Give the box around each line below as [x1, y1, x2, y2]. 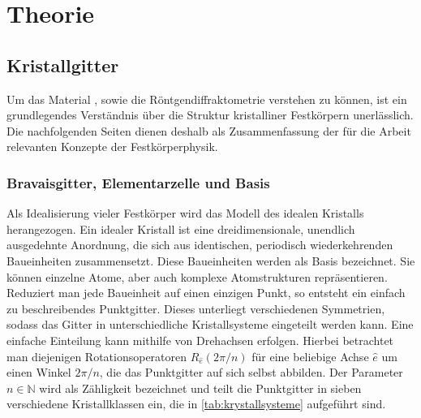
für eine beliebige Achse [251, 347, 369, 364]
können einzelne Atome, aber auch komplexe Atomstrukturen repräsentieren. [6, 268, 388, 285]
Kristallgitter [6, 52, 119, 77]
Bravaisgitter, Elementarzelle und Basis [6, 172, 270, 192]
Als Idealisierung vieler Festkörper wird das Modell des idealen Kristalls [6, 205, 364, 222]
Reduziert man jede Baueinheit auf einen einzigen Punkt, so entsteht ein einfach [6, 284, 406, 301]
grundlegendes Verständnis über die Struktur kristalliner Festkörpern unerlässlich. [6, 106, 414, 123]
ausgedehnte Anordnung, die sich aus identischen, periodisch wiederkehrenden [6, 236, 393, 253]
